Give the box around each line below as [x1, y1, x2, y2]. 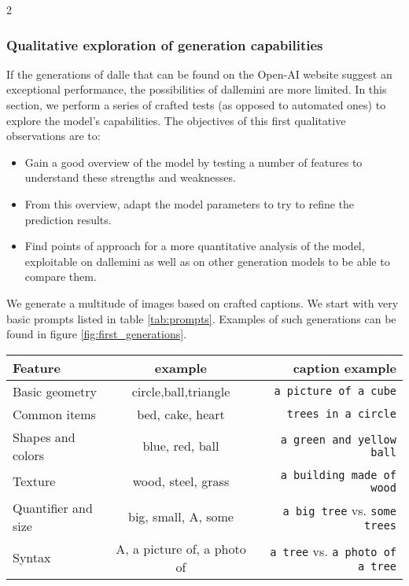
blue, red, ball [142, 437, 219, 455]
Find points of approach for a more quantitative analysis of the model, [24, 238, 365, 254]
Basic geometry [13, 381, 97, 400]
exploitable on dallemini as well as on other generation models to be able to [24, 252, 390, 269]
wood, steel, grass [132, 472, 230, 491]
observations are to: [6, 127, 101, 144]
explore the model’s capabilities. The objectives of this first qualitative [6, 112, 346, 128]
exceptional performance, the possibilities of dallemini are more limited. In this [6, 81, 387, 98]
